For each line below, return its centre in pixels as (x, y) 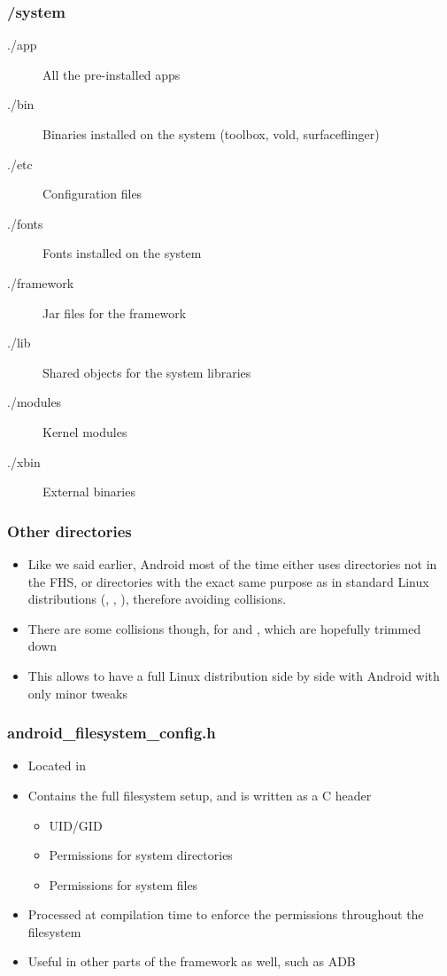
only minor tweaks (77, 693)
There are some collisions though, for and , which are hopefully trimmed (224, 628)
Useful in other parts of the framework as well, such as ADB (192, 961)
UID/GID (76, 825)
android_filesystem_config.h (112, 733)
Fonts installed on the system (122, 253)
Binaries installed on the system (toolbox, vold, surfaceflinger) (211, 134)
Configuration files (92, 194)
